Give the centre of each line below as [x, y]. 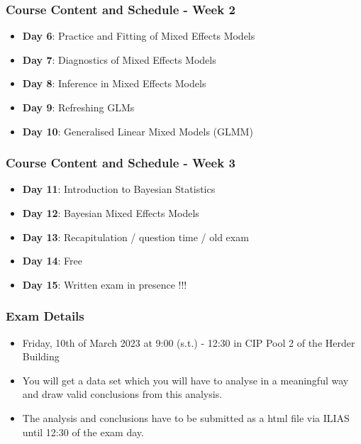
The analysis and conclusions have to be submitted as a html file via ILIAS [186, 417]
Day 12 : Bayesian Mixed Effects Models [111, 213]
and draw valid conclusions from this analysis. [122, 394]
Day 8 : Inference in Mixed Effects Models [114, 83]
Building [41, 356]
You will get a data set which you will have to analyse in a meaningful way [185, 380]
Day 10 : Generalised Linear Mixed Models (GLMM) [138, 131]
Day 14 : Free [52, 261]
